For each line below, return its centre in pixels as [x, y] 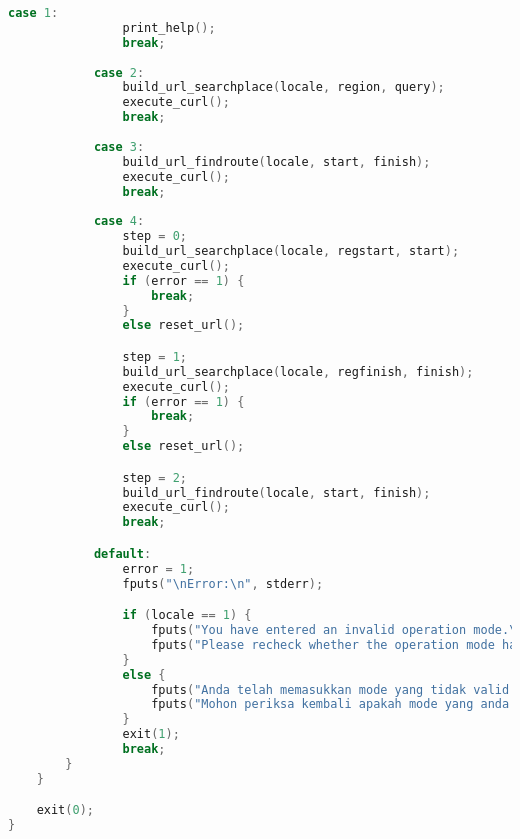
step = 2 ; [155, 477]
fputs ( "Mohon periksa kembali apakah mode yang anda [330, 704]
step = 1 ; [155, 356]
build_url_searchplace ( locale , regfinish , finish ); [298, 371]
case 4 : [119, 221]
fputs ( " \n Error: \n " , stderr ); [223, 583]
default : [122, 553]
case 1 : [33, 13]
